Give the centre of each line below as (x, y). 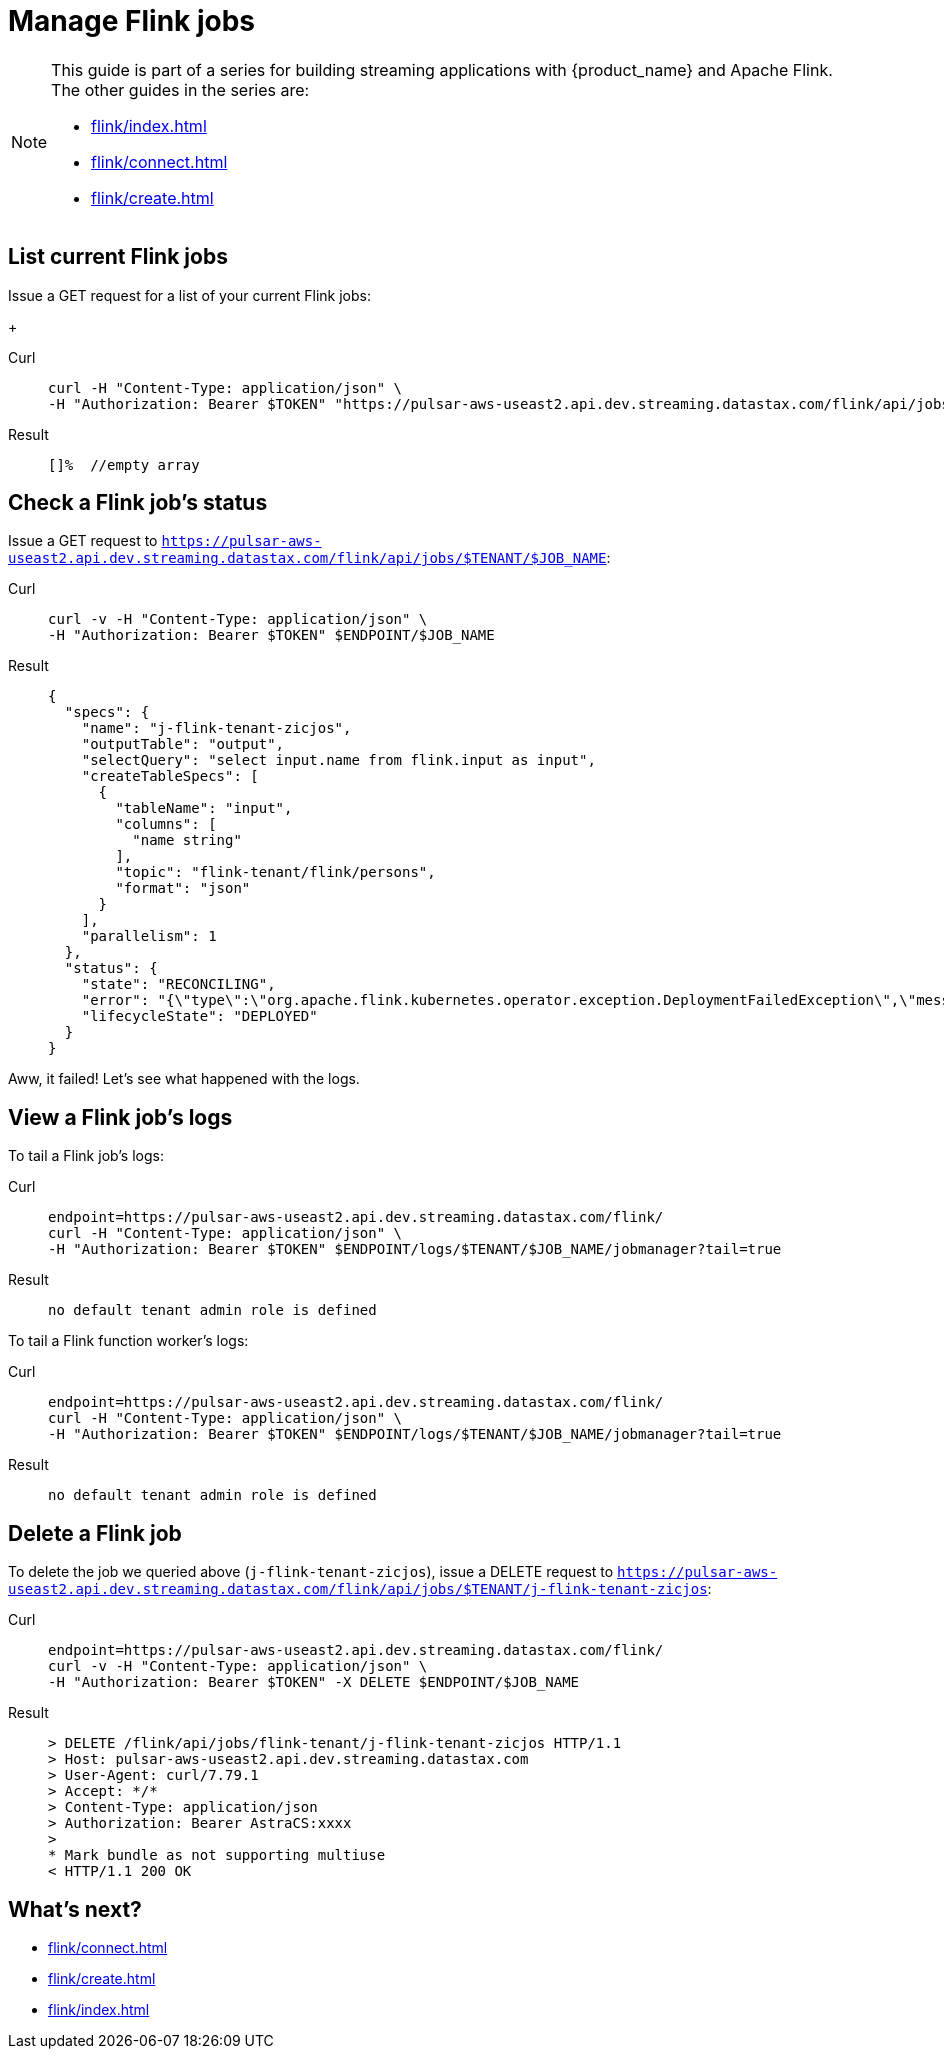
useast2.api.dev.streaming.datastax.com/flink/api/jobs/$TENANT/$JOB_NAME (307, 558)
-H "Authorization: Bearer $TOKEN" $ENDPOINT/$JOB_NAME (271, 635)
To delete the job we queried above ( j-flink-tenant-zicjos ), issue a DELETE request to (311, 1572)
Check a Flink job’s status (138, 503)
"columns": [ (166, 824)
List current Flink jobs (118, 257)
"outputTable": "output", (183, 744)
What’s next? (75, 1909)
